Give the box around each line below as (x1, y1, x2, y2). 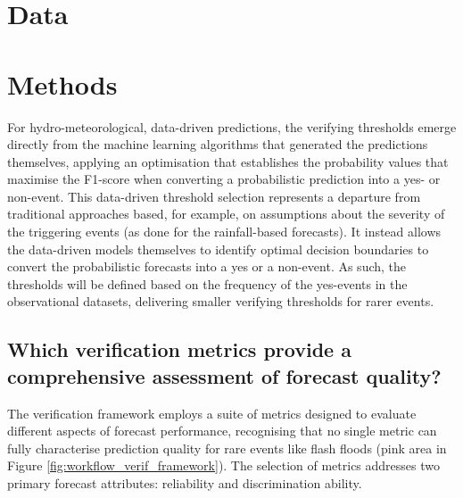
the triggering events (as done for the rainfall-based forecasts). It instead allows (7, 222, 442, 241)
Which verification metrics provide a (7, 336, 351, 363)
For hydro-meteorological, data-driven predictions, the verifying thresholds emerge (7, 117, 457, 136)
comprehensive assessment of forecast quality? (7, 361, 442, 389)
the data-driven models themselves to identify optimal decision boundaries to (7, 239, 429, 258)
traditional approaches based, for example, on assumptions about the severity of (7, 204, 445, 223)
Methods (7, 65, 118, 102)
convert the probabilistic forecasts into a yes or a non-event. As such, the (7, 257, 407, 276)
